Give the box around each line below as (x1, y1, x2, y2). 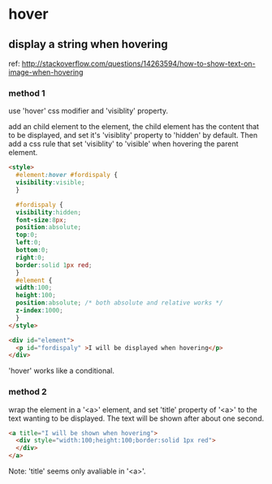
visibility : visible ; (15, 179, 85, 187)
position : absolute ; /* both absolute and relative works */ (15, 299, 223, 307)
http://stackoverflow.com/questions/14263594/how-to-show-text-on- (21, 58, 256, 68)
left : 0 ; (15, 239, 42, 247)
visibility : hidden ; (15, 208, 82, 216)
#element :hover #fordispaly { (15, 171, 118, 179)
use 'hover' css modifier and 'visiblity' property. (8, 106, 169, 116)
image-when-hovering (8, 67, 84, 77)
